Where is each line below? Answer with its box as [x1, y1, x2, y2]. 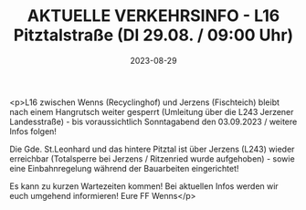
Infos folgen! [9, 125, 58, 137]
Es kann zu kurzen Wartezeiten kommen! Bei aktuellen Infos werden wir [9, 180, 279, 192]
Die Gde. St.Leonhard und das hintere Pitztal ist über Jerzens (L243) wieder [9, 143, 295, 154]
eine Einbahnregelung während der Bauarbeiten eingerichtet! [9, 163, 239, 173]
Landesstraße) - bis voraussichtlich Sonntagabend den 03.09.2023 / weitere [9, 116, 298, 127]
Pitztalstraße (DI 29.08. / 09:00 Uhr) [13, 25, 294, 46]
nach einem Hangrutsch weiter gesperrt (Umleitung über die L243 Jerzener [9, 106, 294, 117]
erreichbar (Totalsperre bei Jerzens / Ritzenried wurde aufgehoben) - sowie [9, 152, 295, 164]
